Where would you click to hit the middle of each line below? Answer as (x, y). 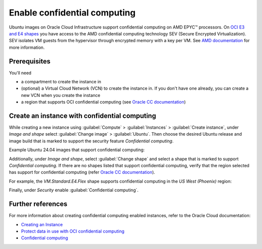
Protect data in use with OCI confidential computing (73, 231)
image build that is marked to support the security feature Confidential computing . (91, 141)
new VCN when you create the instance (61, 95)
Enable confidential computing (72, 13)
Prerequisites (30, 61)
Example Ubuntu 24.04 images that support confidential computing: (77, 150)
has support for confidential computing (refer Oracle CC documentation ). (82, 172)
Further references (38, 204)
